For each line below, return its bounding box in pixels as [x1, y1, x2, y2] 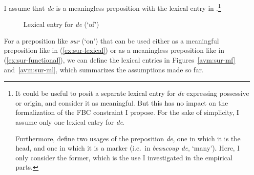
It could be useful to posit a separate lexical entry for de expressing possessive [15, 88, 249, 98]
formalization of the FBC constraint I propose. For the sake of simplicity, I [15, 107, 239, 117]
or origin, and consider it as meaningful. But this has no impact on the [15, 97, 228, 108]
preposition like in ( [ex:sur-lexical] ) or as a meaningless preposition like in [4, 45, 224, 55]
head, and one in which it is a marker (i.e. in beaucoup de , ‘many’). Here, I [15, 143, 240, 153]
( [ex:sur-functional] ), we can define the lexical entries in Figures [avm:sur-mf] [4, 55, 235, 65]
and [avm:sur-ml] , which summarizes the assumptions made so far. [4, 64, 204, 74]
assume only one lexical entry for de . [15, 117, 125, 127]
